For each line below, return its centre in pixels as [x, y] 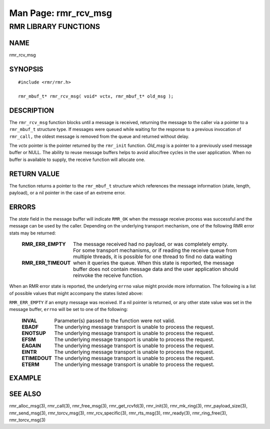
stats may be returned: [32, 233]
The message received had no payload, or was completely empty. [151, 244]
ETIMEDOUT [37, 358]
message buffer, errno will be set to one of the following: [68, 309]
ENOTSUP [34, 333]
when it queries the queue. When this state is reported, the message [154, 263]
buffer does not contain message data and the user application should [156, 269]
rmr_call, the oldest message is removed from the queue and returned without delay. [99, 136]
